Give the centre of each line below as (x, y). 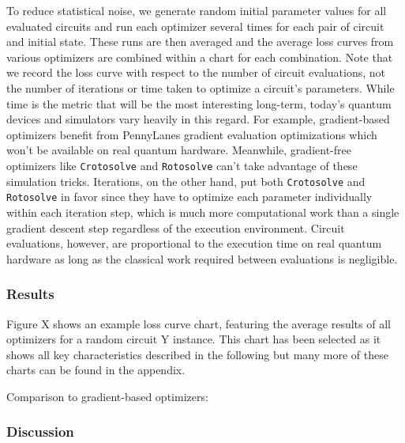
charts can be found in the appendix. (96, 370)
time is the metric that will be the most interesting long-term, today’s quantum (199, 103)
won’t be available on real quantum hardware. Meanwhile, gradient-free (179, 150)
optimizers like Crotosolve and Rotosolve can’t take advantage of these (182, 165)
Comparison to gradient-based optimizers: (107, 396)
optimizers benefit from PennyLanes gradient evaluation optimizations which (192, 134)
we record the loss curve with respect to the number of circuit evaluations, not (196, 72)
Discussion (40, 432)
